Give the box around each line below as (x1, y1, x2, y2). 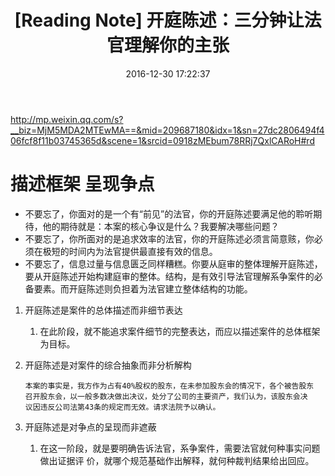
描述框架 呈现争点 (10, 173, 155, 196)
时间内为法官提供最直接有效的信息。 (68, 245, 218, 257)
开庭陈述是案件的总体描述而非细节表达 (24, 304, 183, 316)
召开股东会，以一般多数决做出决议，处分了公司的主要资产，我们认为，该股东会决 (24, 391, 308, 401)
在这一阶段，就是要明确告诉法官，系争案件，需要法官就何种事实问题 (39, 442, 321, 454)
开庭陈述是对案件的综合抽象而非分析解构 (24, 359, 192, 371)
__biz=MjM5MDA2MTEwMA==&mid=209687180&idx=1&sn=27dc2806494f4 (10, 124, 325, 136)
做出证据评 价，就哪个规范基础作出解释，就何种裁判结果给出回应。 (39, 454, 315, 466)
